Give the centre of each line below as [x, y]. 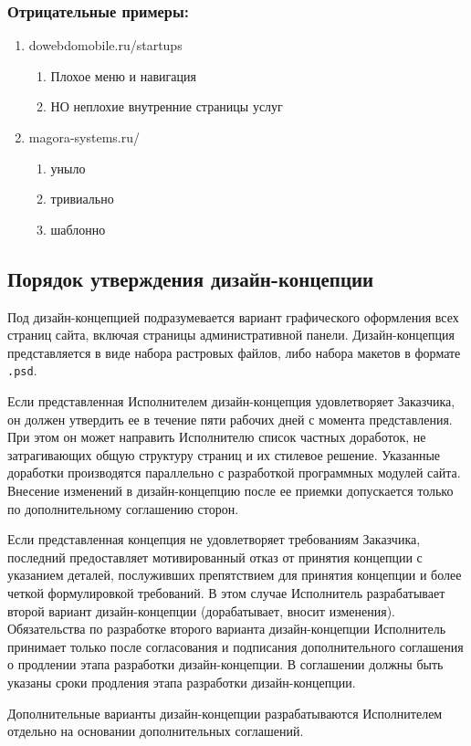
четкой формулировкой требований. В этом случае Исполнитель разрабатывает [226, 592]
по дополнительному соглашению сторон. [123, 508]
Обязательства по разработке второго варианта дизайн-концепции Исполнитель [227, 629]
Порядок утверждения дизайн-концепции [191, 278]
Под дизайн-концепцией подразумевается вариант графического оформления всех [233, 316]
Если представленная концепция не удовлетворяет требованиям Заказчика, [214, 539]
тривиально [82, 199]
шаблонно [78, 229]
